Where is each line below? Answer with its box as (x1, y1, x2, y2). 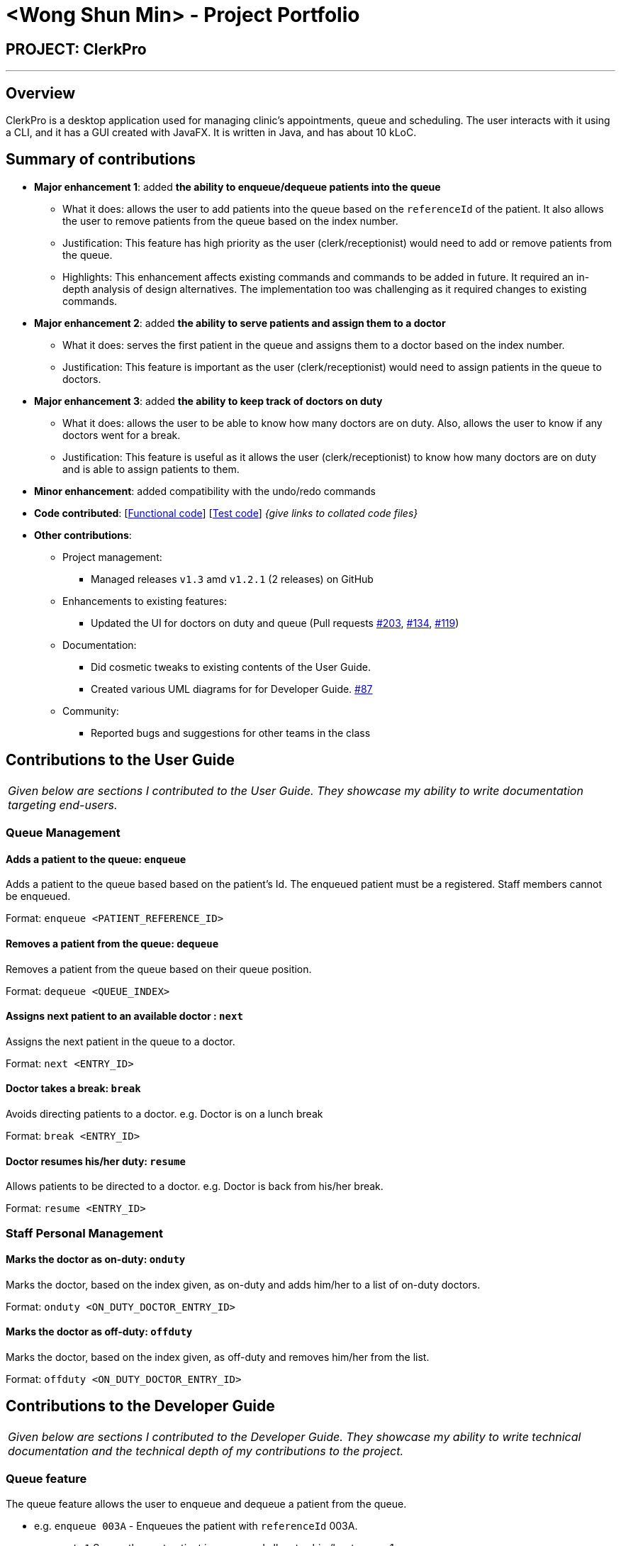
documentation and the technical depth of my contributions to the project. (8, 1443, 404, 1458)
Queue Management (6, 825, 121, 840)
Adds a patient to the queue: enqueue (6, 852, 186, 865)
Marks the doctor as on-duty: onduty (6, 1253, 186, 1266)
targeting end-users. (8, 797, 118, 812)
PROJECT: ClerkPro (6, 40, 147, 58)
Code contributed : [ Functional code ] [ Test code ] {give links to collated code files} (34, 506, 418, 519)
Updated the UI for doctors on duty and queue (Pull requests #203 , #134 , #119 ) (91, 616, 459, 629)
